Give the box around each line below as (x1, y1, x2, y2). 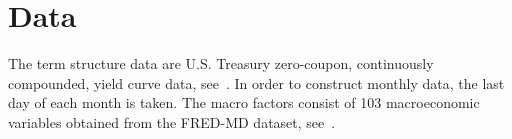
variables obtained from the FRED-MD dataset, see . (8, 111, 336, 132)
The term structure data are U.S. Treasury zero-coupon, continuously (8, 53, 434, 74)
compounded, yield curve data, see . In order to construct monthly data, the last (8, 72, 505, 93)
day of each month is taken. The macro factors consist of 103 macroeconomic (8, 92, 480, 113)
